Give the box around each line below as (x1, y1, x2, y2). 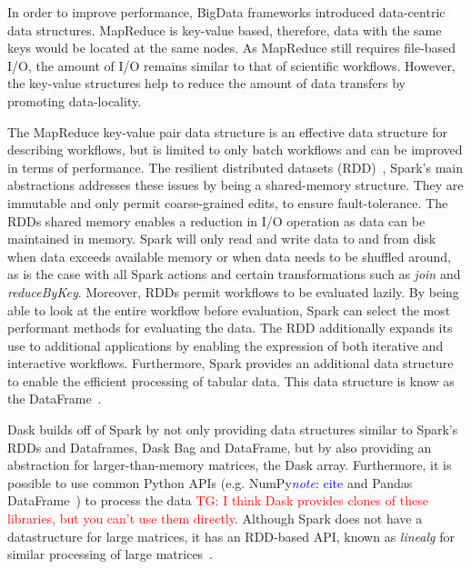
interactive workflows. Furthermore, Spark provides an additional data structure (7, 354, 454, 373)
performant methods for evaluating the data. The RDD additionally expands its (7, 318, 453, 337)
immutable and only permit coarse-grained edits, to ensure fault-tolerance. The (7, 193, 448, 212)
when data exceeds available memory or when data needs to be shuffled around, (7, 246, 451, 265)
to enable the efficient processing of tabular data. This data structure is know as (7, 371, 455, 390)
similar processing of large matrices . (7, 544, 214, 564)
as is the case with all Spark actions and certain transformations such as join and (7, 265, 461, 284)
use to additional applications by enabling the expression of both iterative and (7, 335, 444, 354)
